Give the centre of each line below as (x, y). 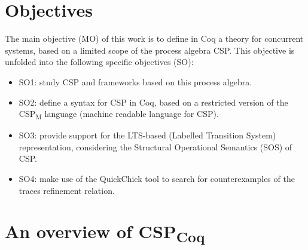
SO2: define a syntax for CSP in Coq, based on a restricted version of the (153, 102)
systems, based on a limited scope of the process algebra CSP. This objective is (150, 50)
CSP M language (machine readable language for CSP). (119, 114)
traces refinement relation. (67, 190)
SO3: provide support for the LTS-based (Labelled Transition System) (147, 135)
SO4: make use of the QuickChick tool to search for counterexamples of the (157, 178)
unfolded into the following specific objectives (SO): (99, 62)
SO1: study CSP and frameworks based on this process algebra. (135, 81)
